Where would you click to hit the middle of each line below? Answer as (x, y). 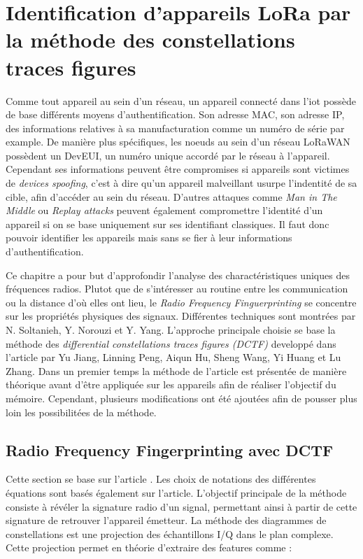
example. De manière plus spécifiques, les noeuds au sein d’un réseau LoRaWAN (178, 142)
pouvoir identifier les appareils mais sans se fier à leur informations (149, 238)
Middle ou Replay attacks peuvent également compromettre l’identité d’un (164, 210)
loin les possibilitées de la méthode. (81, 412)
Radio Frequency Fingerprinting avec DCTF (170, 450)
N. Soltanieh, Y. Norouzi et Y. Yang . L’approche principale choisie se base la (171, 330)
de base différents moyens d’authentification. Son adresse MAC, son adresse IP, (175, 114)
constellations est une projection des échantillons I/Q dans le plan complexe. (170, 533)
